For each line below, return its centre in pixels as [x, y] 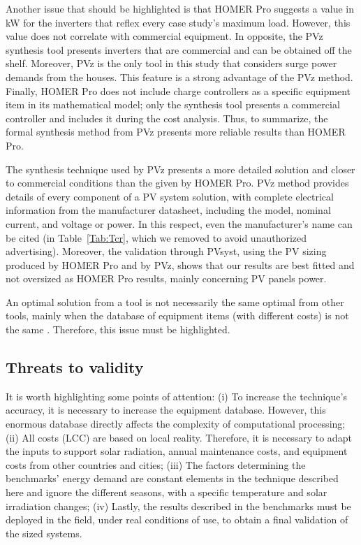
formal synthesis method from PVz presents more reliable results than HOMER [176, 132]
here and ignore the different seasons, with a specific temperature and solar [167, 492]
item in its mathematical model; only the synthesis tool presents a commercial [173, 104]
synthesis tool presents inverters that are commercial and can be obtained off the [179, 49]
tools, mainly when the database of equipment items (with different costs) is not [177, 315]
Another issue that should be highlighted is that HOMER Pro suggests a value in [180, 8]
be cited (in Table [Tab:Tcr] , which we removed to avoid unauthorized [156, 237]
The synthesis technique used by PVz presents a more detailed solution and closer [180, 169]
